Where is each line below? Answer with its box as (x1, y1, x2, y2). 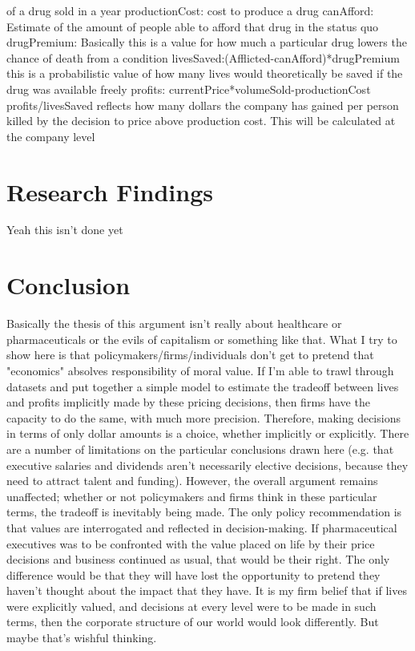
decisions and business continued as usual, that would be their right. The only (6, 551, 390, 568)
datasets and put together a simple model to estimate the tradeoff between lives (6, 378, 399, 394)
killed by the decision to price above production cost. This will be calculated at (6, 112, 396, 129)
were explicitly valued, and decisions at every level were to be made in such (6, 597, 377, 614)
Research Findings (6, 175, 213, 208)
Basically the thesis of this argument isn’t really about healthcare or (6, 315, 342, 332)
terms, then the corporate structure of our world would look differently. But (6, 613, 379, 630)
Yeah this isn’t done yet (6, 221, 123, 238)
